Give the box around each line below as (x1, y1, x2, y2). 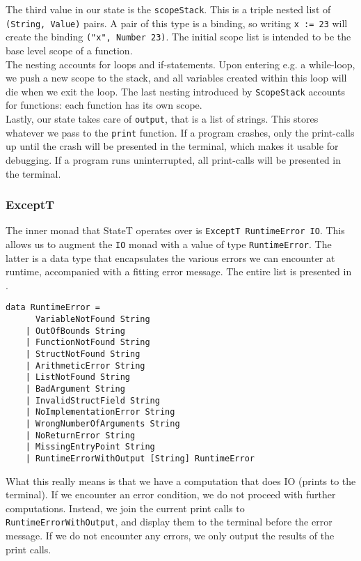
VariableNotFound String (35, 314, 150, 325)
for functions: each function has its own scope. (6, 98, 202, 112)
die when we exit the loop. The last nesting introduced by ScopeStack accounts (6, 84, 345, 98)
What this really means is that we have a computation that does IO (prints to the (6, 473, 356, 488)
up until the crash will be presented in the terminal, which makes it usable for (6, 139, 339, 153)
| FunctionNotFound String (25, 337, 150, 348)
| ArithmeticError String (25, 360, 145, 371)
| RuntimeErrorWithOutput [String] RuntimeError (25, 453, 255, 463)
